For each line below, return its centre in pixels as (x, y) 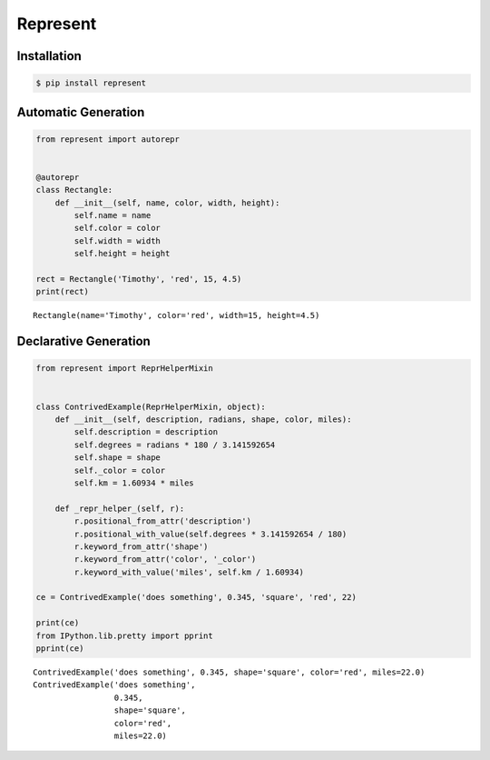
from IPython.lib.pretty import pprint (124, 635)
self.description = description (146, 432)
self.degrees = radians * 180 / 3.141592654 (175, 445)
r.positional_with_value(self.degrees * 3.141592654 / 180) (211, 534)
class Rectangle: (74, 190)
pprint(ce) (60, 649)
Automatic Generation (81, 112)
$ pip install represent (91, 83)
